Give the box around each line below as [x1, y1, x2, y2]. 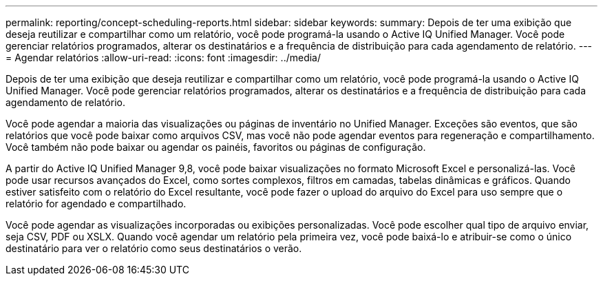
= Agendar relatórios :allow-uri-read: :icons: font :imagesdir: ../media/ [6, 52, 321, 63]
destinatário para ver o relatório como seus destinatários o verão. [6, 242, 302, 254]
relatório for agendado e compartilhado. [6, 198, 187, 209]
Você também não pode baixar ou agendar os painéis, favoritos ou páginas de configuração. [6, 141, 426, 153]
